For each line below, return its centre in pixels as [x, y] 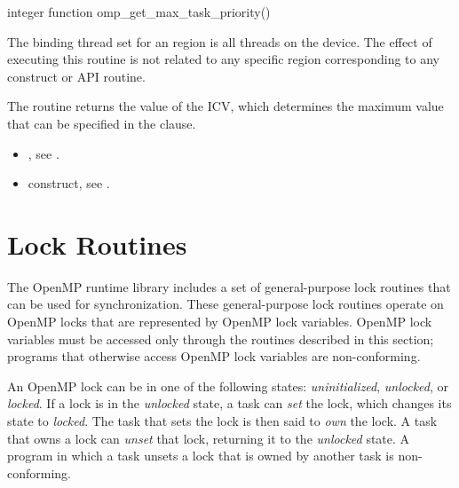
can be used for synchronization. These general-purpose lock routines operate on [226, 304]
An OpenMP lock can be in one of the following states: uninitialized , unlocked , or [228, 386]
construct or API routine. [76, 76]
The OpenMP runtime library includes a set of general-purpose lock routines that [229, 286]
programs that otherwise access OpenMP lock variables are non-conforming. [214, 356]
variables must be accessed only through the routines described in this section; [221, 338]
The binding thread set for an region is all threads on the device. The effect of [220, 41]
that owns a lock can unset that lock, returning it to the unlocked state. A [209, 438]
